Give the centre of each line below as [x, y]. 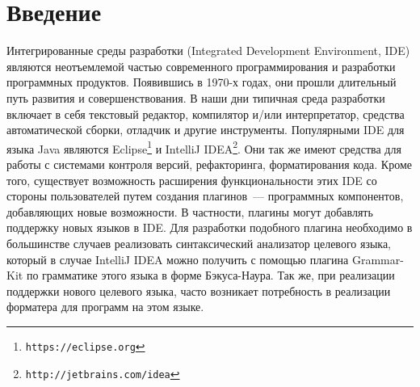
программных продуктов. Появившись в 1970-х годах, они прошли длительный [202, 82]
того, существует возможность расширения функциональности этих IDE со [192, 180]
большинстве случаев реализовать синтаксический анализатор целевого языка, [199, 243]
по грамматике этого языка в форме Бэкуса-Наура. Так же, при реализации [210, 275]
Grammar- [378, 259]
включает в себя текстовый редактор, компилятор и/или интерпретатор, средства [206, 114]
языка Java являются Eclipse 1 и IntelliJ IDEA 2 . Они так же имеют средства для [204, 147]
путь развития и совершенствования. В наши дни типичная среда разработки [196, 97]
